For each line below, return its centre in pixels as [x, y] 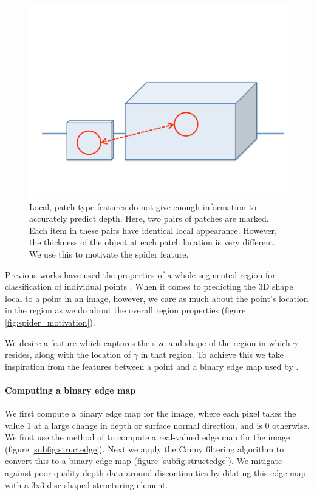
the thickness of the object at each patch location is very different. [152, 242]
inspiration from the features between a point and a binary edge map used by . [152, 366]
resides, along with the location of [68, 354]
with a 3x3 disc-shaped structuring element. [87, 484]
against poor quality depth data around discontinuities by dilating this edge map [155, 473]
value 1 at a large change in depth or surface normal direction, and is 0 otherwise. [157, 425]
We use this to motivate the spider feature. [109, 254]
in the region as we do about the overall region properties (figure [125, 310]
